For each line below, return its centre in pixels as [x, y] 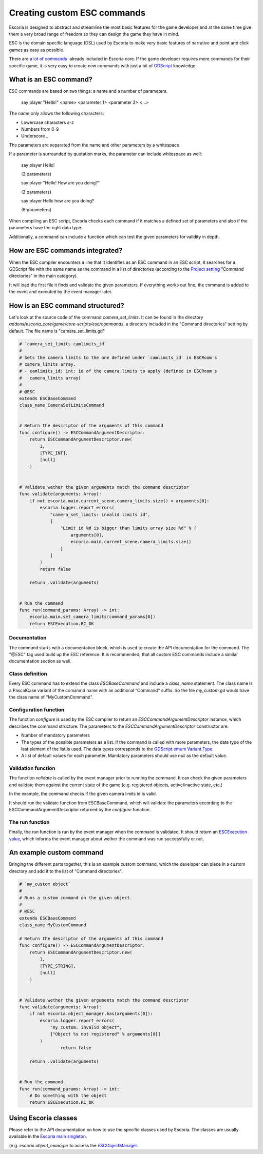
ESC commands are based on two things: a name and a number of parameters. [88, 91]
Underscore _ [35, 136]
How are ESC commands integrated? [66, 250]
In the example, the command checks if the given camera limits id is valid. [83, 794]
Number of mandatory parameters [56, 735]
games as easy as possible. [37, 50]
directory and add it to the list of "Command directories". [66, 871]
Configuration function [37, 710]
